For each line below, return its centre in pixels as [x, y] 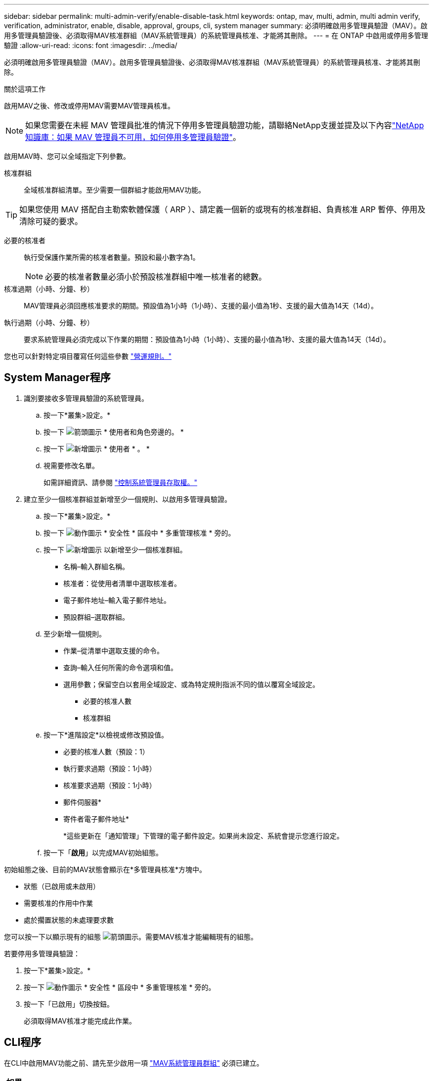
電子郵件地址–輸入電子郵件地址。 [117, 600]
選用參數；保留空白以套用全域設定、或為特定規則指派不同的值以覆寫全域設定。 [191, 684]
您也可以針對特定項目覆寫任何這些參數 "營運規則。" [88, 356]
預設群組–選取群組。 [96, 617]
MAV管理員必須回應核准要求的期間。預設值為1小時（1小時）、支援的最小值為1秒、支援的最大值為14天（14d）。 [201, 306]
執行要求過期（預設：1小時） [110, 768]
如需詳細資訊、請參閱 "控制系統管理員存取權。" [120, 482]
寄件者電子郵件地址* [96, 819]
